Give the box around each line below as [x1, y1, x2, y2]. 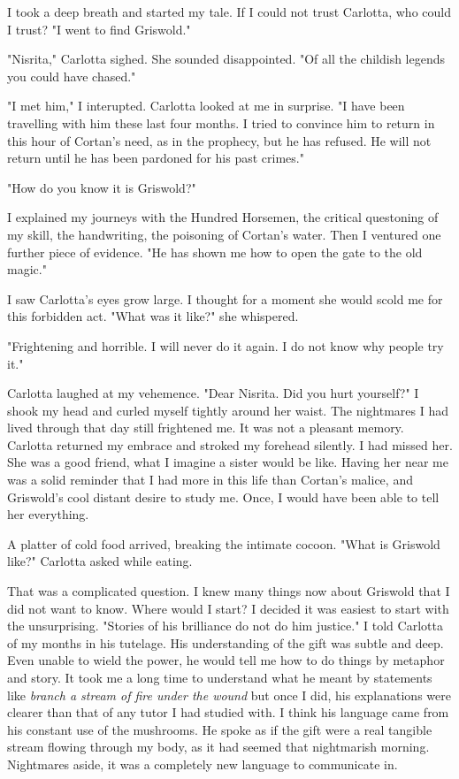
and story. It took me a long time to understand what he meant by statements [7, 668, 432, 686]
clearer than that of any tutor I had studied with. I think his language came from [7, 703, 449, 722]
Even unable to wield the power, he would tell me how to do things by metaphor [7, 651, 445, 669]
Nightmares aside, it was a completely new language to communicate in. [7, 754, 398, 773]
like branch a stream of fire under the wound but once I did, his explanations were [7, 685, 451, 704]
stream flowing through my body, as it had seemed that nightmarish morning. [7, 737, 430, 756]
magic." [7, 260, 47, 279]
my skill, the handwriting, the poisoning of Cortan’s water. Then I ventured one [7, 225, 441, 243]
